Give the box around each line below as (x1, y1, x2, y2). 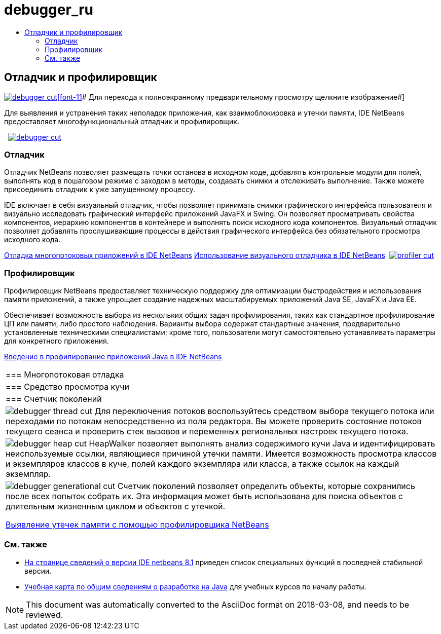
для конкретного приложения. (4, 337, 109, 346)
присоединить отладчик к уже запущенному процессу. (4, 185, 196, 194)
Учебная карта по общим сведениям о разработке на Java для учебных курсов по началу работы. (24, 582, 366, 591)
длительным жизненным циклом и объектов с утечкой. (6, 501, 226, 512)
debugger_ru (4, 1, 93, 18)
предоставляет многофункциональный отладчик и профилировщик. (4, 117, 239, 126)
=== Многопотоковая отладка (6, 369, 124, 380)
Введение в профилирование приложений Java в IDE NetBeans (4, 352, 222, 361)
